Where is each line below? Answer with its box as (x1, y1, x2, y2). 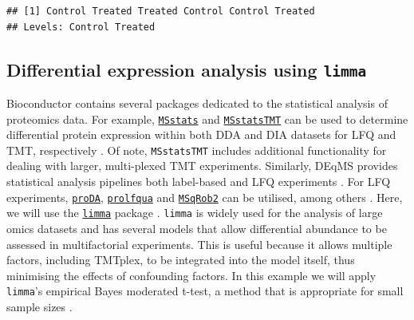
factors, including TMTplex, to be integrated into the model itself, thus (6, 251, 355, 268)
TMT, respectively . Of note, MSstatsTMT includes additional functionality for (6, 141, 387, 158)
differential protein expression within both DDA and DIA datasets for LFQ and (6, 126, 396, 143)
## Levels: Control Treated (6, 21, 156, 33)
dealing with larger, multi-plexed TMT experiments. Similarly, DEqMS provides (6, 157, 398, 174)
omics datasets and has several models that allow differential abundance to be (6, 219, 387, 236)
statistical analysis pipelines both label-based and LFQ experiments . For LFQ (6, 173, 391, 190)
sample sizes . (6, 298, 73, 314)
